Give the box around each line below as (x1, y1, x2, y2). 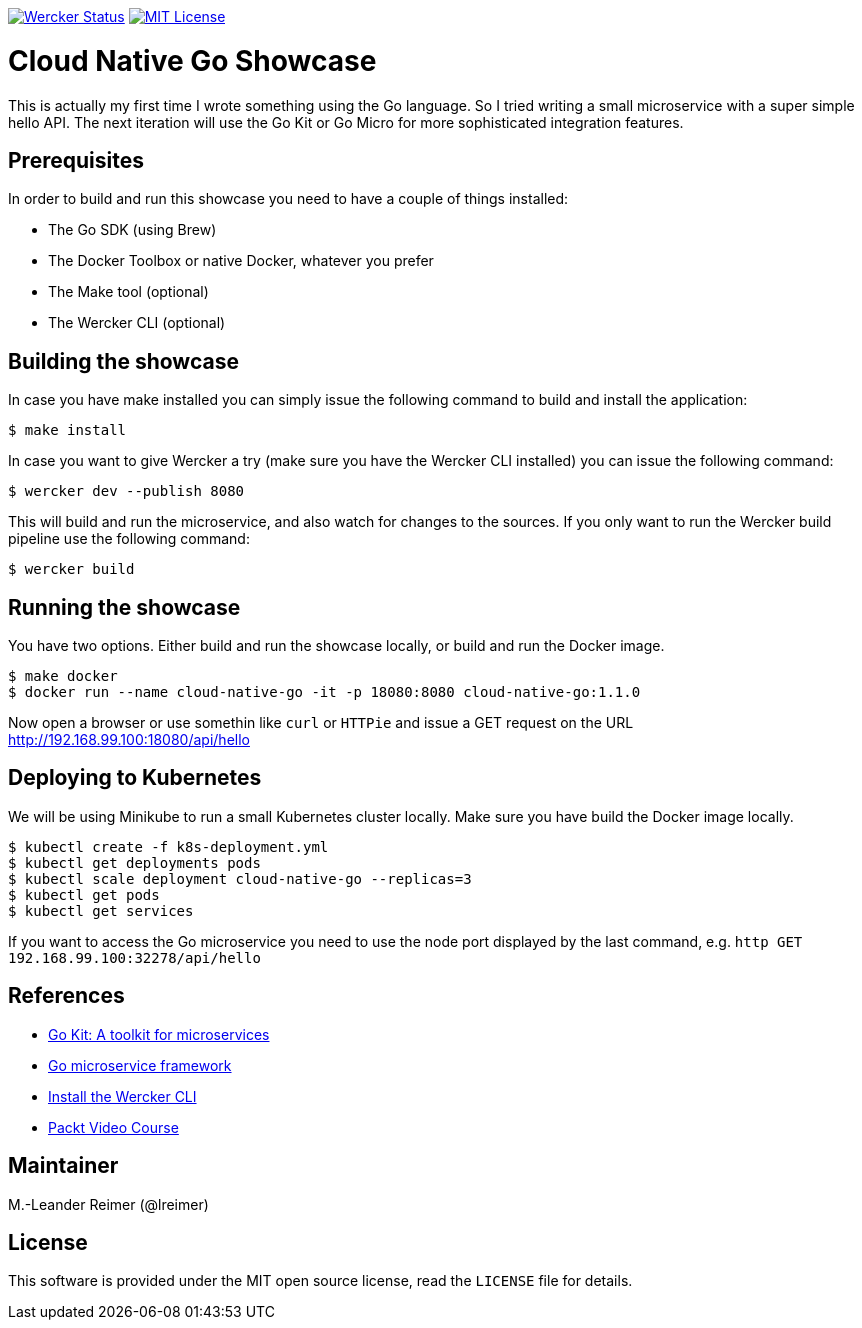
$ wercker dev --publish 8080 (8, 483, 245, 500)
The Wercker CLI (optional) (48, 314, 226, 332)
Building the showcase (8, 348, 239, 374)
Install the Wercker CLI (48, 1087, 197, 1105)
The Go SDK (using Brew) (48, 221, 217, 239)
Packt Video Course (48, 1118, 179, 1136)
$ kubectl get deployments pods (8, 854, 261, 871)
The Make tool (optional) (48, 283, 209, 301)
